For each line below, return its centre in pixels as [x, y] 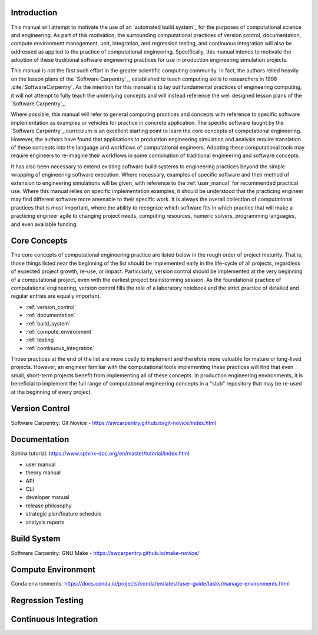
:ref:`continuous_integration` [60, 348]
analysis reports [45, 522]
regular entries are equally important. [56, 296]
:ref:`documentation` [51, 315]
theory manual [43, 473]
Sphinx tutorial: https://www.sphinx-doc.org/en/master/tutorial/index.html [100, 454]
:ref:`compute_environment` [59, 331]
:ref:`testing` [41, 340]
